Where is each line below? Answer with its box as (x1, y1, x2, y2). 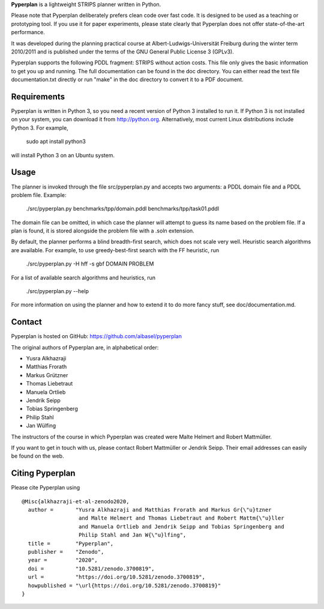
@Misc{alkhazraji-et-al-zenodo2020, (22, 498, 130, 504)
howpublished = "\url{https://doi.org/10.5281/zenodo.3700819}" (28, 582, 221, 589)
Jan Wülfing (26, 422, 56, 429)
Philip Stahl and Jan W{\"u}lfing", (78, 532, 187, 539)
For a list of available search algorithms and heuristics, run (11, 274, 156, 281)
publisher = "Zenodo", (28, 548, 104, 556)
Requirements (11, 91, 65, 101)
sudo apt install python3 (26, 138, 86, 145)
